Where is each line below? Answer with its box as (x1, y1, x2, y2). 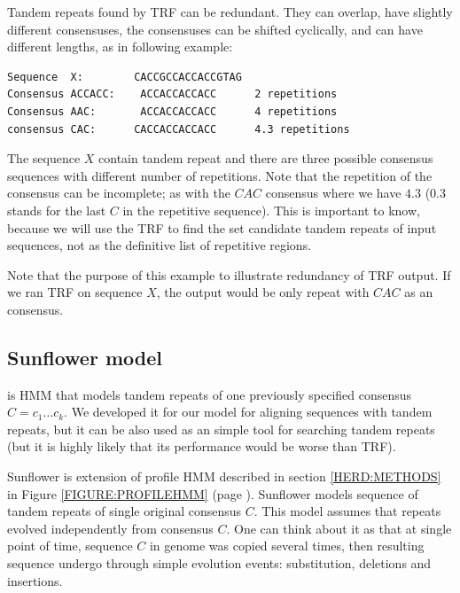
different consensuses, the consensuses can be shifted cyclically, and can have (7, 20, 423, 38)
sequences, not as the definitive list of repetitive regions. (7, 236, 312, 254)
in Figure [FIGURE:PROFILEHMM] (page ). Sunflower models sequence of (7, 484, 418, 503)
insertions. (7, 571, 63, 589)
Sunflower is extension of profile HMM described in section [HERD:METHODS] (7, 467, 441, 486)
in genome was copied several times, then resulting (149, 536, 425, 555)
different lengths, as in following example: (7, 37, 233, 56)
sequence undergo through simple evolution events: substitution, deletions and (7, 554, 432, 573)
